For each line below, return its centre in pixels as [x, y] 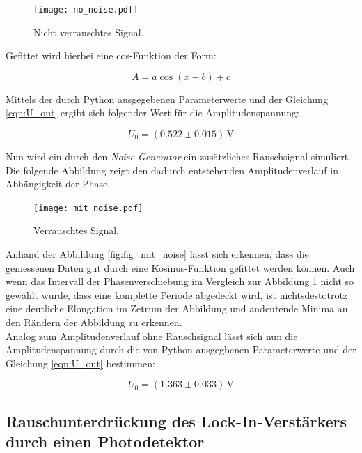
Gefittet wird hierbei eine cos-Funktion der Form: [111, 55]
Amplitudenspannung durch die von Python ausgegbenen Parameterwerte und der [181, 350]
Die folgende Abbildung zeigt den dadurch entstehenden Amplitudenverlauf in [172, 170]
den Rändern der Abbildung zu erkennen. [94, 322]
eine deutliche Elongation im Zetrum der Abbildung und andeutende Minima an [177, 308]
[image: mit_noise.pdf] [88, 208]
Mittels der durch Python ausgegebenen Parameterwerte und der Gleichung [167, 99]
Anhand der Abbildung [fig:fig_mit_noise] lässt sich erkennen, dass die [157, 254]
